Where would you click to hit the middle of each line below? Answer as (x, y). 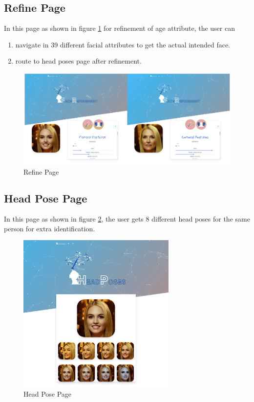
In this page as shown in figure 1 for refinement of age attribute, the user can (119, 28)
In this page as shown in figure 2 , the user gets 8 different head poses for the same (127, 219)
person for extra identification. (50, 228)
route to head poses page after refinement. (78, 61)
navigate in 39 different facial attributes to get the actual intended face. (123, 44)
